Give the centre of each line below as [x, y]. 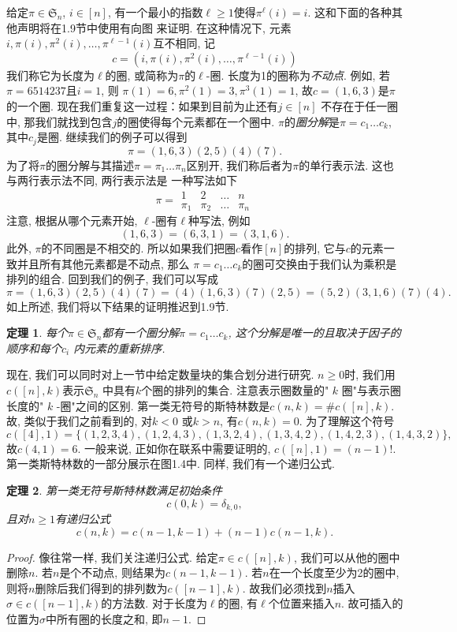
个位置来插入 [301, 603]
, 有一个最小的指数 [155, 12]
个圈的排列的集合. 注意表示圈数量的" [235, 390]
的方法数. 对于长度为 [154, 603]
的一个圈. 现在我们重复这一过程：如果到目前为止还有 [142, 105]
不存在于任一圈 [360, 105]
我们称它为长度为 [50, 75]
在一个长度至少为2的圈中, [334, 572]
